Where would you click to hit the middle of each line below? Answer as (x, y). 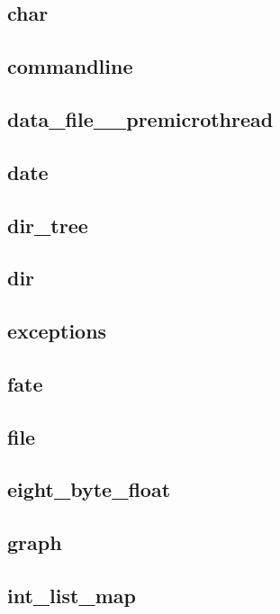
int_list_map (72, 595)
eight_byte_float (89, 489)
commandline (70, 66)
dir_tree (48, 225)
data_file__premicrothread (140, 118)
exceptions (57, 331)
